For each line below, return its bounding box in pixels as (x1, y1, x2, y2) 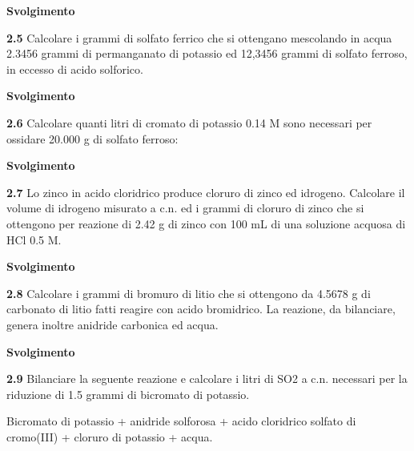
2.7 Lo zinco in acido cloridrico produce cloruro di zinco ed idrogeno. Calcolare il (6, 183, 405, 200)
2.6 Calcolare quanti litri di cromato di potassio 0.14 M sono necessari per (6, 114, 372, 131)
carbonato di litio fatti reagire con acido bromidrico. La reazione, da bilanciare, (6, 300, 396, 317)
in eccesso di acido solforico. (6, 60, 143, 77)
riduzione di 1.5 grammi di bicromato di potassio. (6, 385, 250, 402)
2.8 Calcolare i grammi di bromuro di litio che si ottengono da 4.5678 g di (6, 284, 371, 301)
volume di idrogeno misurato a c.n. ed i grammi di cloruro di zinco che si (6, 199, 364, 216)
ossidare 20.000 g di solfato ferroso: (6, 130, 179, 147)
